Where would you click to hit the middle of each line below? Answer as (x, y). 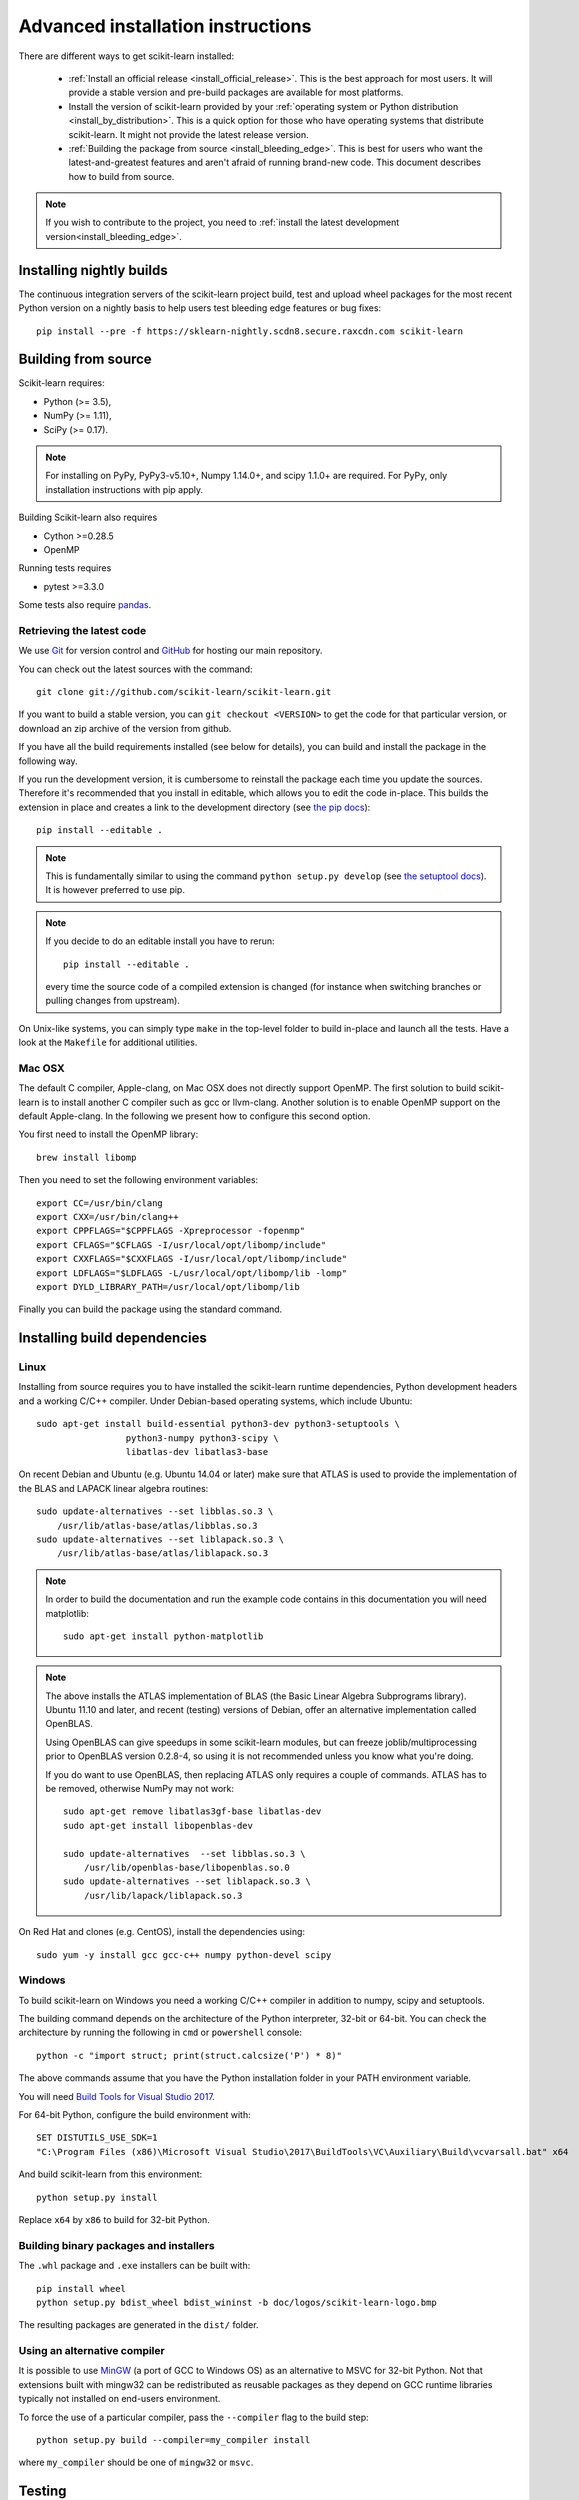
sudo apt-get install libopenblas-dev (158, 1825)
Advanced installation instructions (165, 26)
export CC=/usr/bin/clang (100, 1203)
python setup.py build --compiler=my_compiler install (173, 2440)
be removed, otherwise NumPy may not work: (140, 1789)
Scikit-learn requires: (61, 383)
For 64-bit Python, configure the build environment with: (134, 2115)
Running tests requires (65, 568)
